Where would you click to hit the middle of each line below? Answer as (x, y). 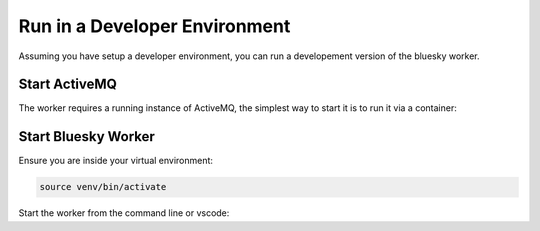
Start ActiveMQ (67, 84)
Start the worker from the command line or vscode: (124, 213)
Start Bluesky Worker (86, 136)
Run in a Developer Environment (154, 26)
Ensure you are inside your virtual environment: (116, 161)
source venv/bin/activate (103, 187)
